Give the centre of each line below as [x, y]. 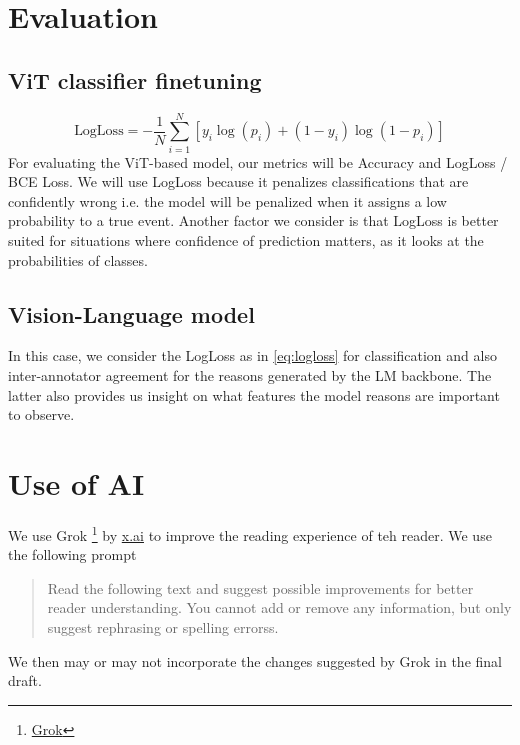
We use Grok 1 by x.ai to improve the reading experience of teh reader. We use [250, 533]
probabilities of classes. [78, 259]
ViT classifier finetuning [135, 79]
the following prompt [72, 554]
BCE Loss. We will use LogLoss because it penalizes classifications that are [238, 181]
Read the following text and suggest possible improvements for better [260, 587]
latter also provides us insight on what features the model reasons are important [254, 394]
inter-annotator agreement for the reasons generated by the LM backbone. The [250, 375]
